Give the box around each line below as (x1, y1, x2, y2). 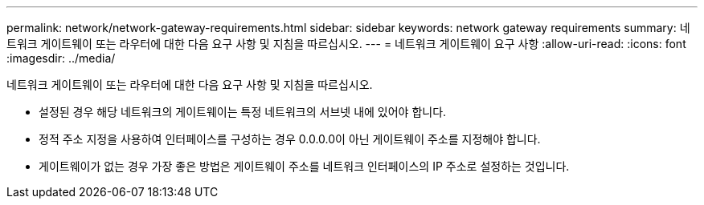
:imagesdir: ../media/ (6, 51, 116, 65)
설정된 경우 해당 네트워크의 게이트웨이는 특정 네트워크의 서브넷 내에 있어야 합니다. (39, 105, 447, 119)
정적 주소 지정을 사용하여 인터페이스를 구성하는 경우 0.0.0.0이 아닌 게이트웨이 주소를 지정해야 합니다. (39, 132, 541, 146)
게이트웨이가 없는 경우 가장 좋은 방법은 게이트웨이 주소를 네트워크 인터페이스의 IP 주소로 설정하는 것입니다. (39, 159, 570, 173)
